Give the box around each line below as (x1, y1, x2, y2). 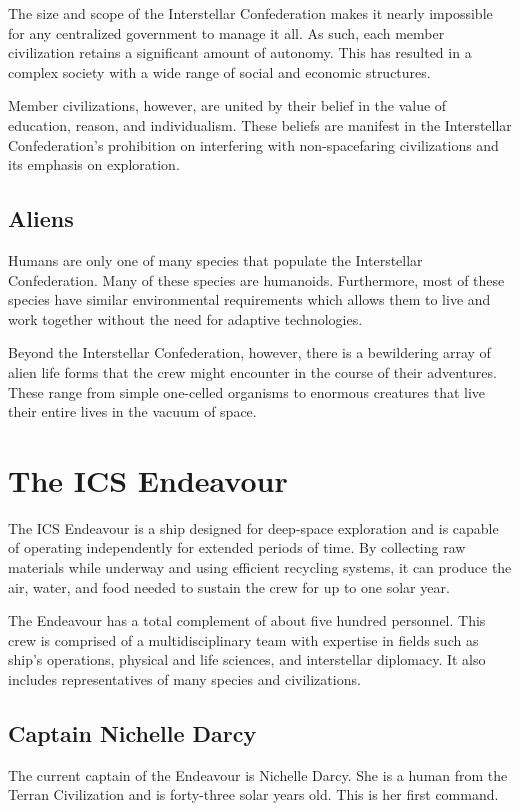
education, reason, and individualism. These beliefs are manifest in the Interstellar (8, 114, 512, 135)
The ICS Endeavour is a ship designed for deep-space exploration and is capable (8, 517, 499, 538)
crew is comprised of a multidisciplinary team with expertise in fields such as (8, 629, 479, 650)
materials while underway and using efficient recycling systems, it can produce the (8, 557, 512, 578)
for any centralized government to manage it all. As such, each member (8, 22, 445, 43)
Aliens (8, 203, 74, 234)
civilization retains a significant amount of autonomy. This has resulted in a (8, 42, 472, 63)
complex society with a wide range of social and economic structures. (8, 61, 431, 82)
